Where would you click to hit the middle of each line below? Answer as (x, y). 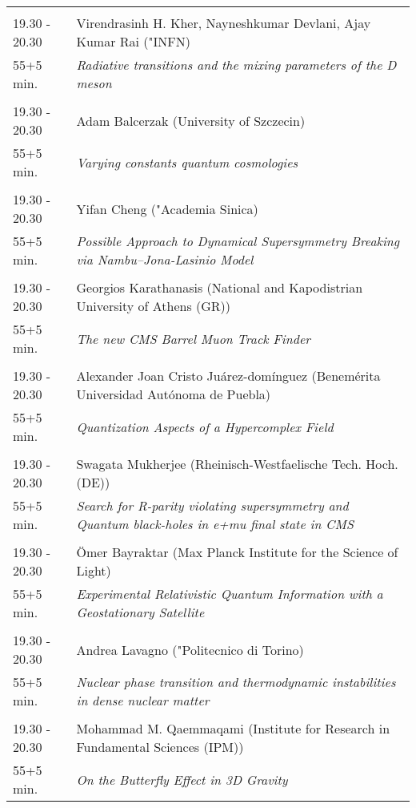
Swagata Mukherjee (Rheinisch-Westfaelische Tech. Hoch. (237, 464)
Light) (94, 570)
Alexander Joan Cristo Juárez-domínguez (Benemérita (228, 376)
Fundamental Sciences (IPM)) (160, 747)
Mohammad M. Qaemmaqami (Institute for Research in (233, 728)
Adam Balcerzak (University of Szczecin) (191, 120)
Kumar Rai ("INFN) (133, 41)
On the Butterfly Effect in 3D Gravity (182, 779)
